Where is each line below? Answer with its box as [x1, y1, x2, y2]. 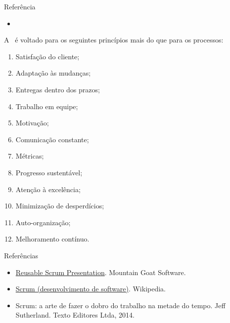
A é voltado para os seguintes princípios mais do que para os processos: [4, 35, 224, 45]
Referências [4, 250, 39, 260]
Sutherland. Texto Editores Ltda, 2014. [15, 310, 135, 320]
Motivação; [15, 118, 49, 128]
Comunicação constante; [15, 134, 89, 144]
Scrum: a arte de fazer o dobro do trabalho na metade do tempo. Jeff [15, 300, 226, 310]
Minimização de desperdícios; [15, 201, 104, 211]
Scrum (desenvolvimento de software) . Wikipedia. [15, 283, 166, 294]
